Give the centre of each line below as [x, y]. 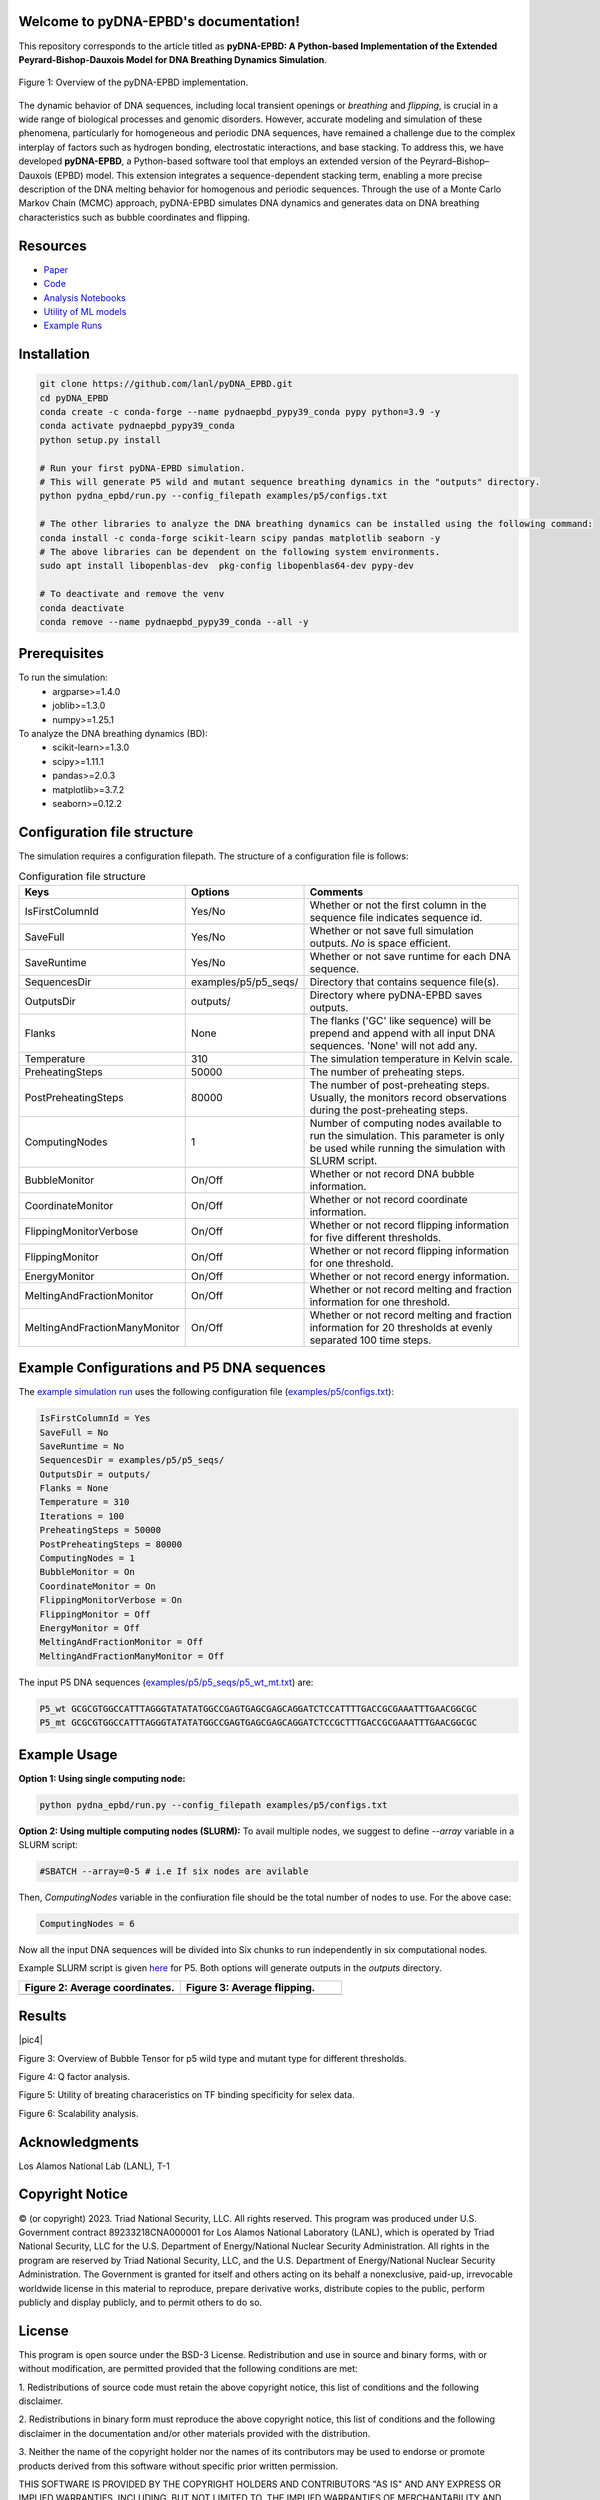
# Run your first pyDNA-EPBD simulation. [142, 468]
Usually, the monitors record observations [408, 1097]
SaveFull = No [74, 1432]
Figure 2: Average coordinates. [99, 1987]
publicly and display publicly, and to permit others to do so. [140, 2302]
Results [42, 2016]
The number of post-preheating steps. [399, 1085]
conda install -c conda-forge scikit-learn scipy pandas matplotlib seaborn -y [240, 538]
